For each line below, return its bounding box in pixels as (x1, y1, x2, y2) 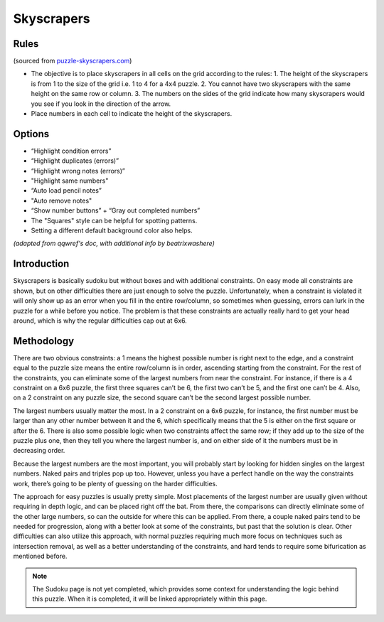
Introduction (13, 258, 70, 270)
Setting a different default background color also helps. (31, 226, 193, 235)
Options (13, 128, 50, 140)
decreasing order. (13, 446, 65, 455)
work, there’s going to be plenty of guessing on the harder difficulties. (13, 479, 218, 488)
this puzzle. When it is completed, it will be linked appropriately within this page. (32, 594, 267, 604)
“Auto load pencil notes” (31, 186, 102, 195)
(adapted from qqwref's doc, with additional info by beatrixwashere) (13, 239, 215, 248)
